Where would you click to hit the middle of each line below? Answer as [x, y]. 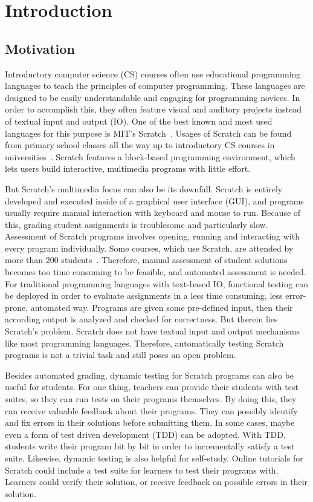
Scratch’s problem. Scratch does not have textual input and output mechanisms [153, 331]
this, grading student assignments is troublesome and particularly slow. [137, 224]
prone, [17, 307]
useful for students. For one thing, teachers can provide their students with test [152, 387]
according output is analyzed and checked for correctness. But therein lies [141, 319]
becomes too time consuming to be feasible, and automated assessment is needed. [156, 272]
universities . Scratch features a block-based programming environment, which [150, 156]
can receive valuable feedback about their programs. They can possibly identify [151, 410]
